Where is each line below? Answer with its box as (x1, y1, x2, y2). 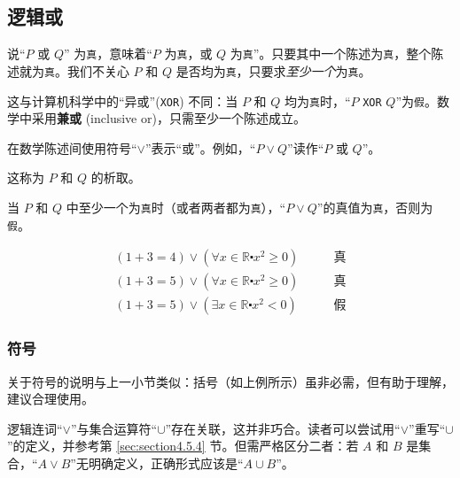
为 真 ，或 (164, 44, 213, 63)
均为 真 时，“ (285, 91, 351, 110)
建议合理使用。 (7, 389, 94, 408)
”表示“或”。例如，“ (144, 138, 256, 157)
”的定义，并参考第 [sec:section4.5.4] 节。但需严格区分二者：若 (7, 436, 359, 455)
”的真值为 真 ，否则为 (316, 197, 433, 216)
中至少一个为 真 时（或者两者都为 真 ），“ (66, 197, 286, 216)
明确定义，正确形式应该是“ (88, 453, 244, 472)
